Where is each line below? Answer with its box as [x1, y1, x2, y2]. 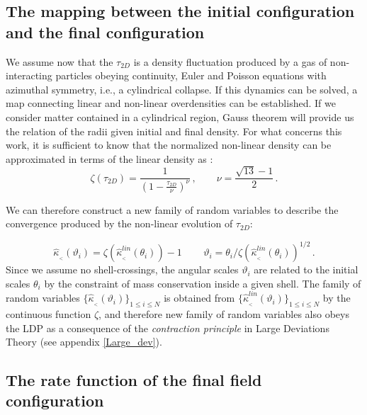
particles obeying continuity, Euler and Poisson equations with [55, 68, 327, 83]
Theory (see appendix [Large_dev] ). [6, 334, 162, 349]
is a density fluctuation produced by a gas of [133, 54, 327, 69]
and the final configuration [6, 21, 205, 42]
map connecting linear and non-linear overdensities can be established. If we [6, 96, 336, 110]
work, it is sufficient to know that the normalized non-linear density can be [6, 137, 332, 152]
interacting [6, 68, 52, 83]
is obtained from [164, 290, 235, 305]
